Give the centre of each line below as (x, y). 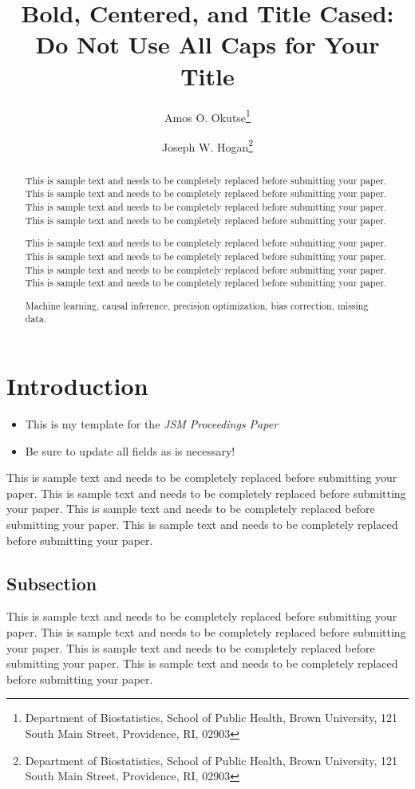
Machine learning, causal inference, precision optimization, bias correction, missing (197, 305)
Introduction (77, 386)
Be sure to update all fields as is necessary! (130, 450)
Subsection (52, 583)
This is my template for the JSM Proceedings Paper (152, 424)
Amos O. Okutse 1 (207, 116)
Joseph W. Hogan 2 (207, 145)
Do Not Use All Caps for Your (207, 44)
